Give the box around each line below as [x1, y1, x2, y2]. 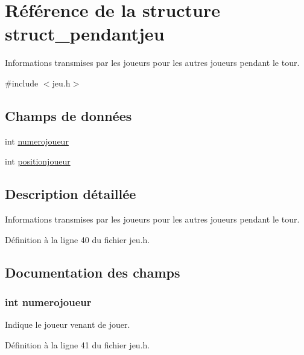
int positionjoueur [5, 155, 71, 168]
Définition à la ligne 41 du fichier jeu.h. [5, 338, 150, 351]
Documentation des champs [5, 262, 180, 281]
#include [5, 76, 39, 89]
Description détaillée [5, 184, 136, 203]
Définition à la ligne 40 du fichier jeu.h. [5, 233, 150, 246]
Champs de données [5, 106, 132, 125]
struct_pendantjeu [5, 21, 165, 46]
